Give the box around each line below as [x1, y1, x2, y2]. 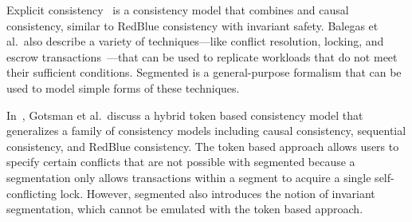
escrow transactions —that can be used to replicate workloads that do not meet [6, 48, 398, 65]
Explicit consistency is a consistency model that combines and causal [6, 2, 349, 18]
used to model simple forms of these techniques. [6, 79, 240, 96]
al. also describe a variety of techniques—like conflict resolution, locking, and [6, 33, 384, 50]
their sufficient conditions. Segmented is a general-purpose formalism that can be [6, 64, 402, 81]
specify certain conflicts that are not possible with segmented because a [6, 153, 355, 170]
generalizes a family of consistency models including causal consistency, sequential [6, 122, 406, 139]
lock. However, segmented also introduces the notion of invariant [60, 184, 375, 201]
